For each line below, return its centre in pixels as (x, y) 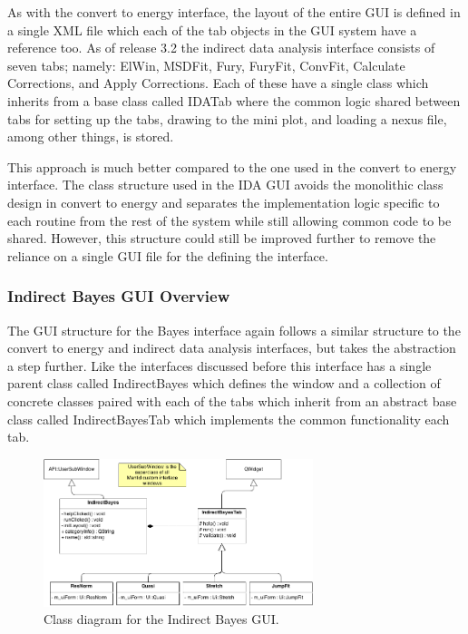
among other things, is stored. (91, 137)
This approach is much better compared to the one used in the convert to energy (232, 166)
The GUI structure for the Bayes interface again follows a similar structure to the (234, 330)
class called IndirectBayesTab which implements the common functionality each (229, 419)
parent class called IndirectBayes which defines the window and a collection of (224, 383)
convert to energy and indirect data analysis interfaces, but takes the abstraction (232, 348)
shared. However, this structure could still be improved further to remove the (222, 238)
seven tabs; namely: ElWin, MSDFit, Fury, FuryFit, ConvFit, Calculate (206, 65)
